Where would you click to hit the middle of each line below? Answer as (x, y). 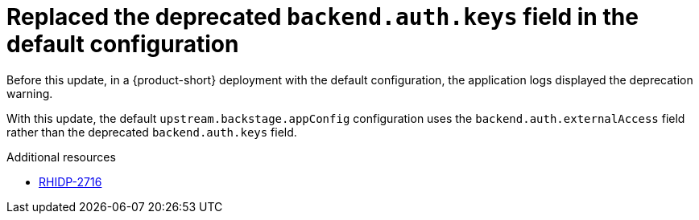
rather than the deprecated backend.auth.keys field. (152, 132)
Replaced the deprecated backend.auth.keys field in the (323, 17)
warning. (30, 93)
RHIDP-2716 (70, 181)
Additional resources (61, 157)
